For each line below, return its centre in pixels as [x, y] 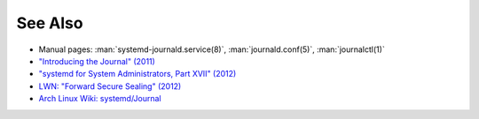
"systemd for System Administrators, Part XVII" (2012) [137, 74]
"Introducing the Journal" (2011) [97, 61]
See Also [50, 23]
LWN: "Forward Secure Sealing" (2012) [110, 86]
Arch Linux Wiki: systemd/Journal [100, 99]
